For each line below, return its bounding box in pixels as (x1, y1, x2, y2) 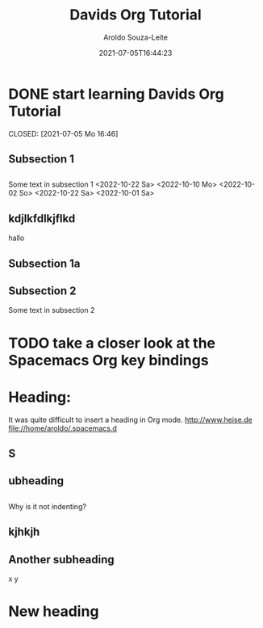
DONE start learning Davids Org (8, 85, 224, 103)
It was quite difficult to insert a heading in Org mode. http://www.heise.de (8, 415, 253, 424)
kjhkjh (8, 525, 40, 539)
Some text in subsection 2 (8, 306, 95, 315)
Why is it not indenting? (8, 501, 87, 511)
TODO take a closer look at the (8, 334, 216, 352)
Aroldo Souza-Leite (103, 32, 168, 42)
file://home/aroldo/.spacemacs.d (8, 423, 117, 433)
